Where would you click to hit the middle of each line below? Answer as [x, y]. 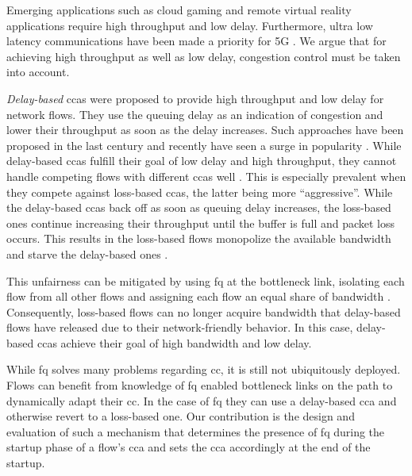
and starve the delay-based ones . [87, 253]
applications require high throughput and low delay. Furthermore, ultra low [190, 25]
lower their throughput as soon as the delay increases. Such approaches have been [205, 130]
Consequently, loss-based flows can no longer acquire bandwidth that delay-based [204, 311]
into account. [38, 72]
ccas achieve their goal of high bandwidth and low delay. [174, 342]
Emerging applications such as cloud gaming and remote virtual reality [179, 10]
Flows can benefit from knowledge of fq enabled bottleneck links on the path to [200, 385]
